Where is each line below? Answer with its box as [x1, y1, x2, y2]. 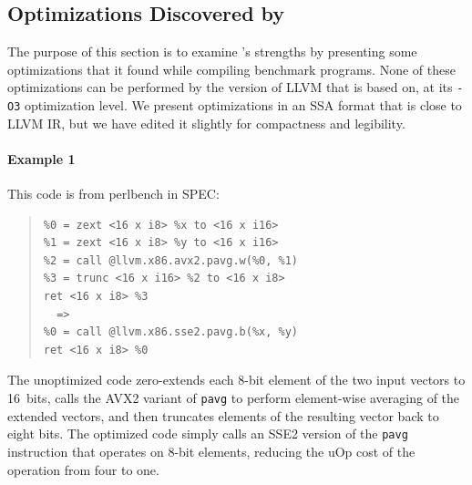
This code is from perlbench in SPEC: [7, 184, 220, 203]
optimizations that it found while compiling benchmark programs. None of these [7, 59, 456, 78]
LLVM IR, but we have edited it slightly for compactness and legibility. [7, 113, 405, 132]
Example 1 [7, 149, 76, 168]
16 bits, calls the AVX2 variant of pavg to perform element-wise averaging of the [7, 388, 460, 408]
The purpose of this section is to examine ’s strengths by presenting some [7, 42, 417, 61]
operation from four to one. [7, 459, 159, 479]
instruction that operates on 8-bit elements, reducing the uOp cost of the [7, 441, 416, 460]
